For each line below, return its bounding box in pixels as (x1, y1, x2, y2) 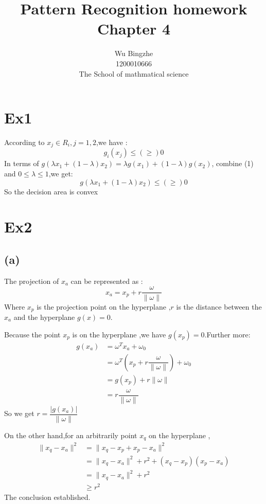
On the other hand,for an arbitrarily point (4, 429, 137, 440)
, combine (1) (211, 158, 254, 169)
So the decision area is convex (4, 186, 98, 196)
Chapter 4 (97, 18, 171, 39)
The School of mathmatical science (79, 68, 189, 79)
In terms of (4, 158, 39, 169)
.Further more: (204, 329, 251, 339)
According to (4, 137, 45, 148)
